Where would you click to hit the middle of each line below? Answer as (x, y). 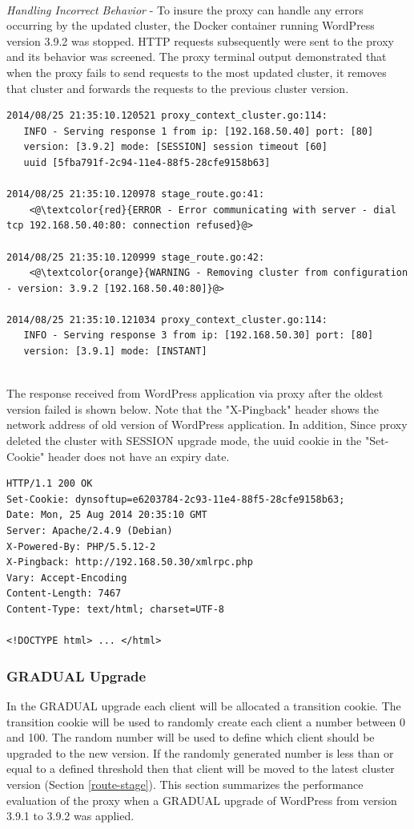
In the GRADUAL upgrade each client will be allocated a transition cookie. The (204, 705)
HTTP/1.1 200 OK (50, 484)
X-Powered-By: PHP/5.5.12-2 (81, 546)
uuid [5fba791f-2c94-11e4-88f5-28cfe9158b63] (147, 162)
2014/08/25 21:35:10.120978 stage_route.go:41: (136, 194)
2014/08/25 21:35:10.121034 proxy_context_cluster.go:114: (167, 319)
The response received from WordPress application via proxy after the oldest (195, 393)
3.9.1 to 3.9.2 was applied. (70, 816)
